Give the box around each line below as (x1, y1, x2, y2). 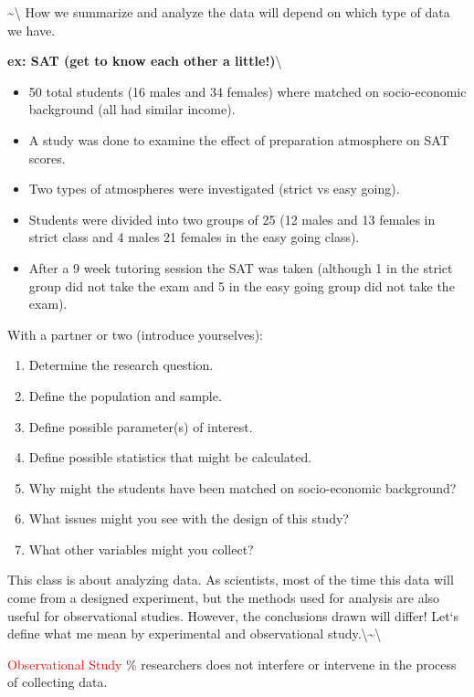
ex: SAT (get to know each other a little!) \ (7, 51, 282, 70)
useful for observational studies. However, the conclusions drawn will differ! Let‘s (7, 606, 459, 625)
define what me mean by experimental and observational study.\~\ (7, 624, 382, 643)
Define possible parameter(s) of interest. (28, 417, 253, 436)
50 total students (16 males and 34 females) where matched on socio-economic (28, 81, 467, 100)
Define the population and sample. (28, 385, 222, 405)
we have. (7, 20, 56, 39)
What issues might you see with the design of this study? (28, 509, 349, 528)
